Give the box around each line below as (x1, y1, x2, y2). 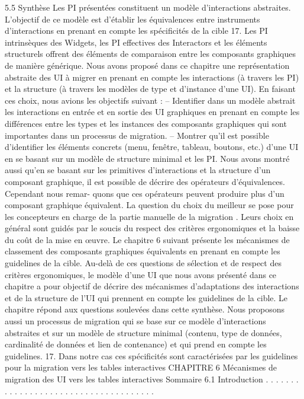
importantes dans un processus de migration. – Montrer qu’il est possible (5, 129, 269, 141)
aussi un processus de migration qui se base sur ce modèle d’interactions (5, 315, 266, 327)
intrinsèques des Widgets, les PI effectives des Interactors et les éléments (5, 36, 267, 48)
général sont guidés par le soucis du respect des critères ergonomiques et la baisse (5, 222, 300, 234)
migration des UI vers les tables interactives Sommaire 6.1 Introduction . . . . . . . (5, 373, 299, 385)
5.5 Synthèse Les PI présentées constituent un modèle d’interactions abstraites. (5, 1, 291, 13)
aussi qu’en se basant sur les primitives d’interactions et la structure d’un (5, 164, 271, 176)
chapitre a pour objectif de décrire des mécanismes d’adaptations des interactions (5, 280, 299, 292)
